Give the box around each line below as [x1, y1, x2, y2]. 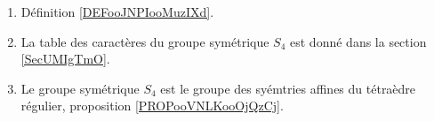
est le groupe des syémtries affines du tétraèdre [160, 79, 416, 97]
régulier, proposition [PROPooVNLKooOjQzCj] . [20, 96, 284, 115]
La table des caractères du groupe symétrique [20, 32, 269, 50]
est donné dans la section [290, 32, 427, 50]
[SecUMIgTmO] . [20, 49, 110, 68]
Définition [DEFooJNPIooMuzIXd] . [20, 3, 214, 20]
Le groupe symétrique [20, 79, 140, 97]
